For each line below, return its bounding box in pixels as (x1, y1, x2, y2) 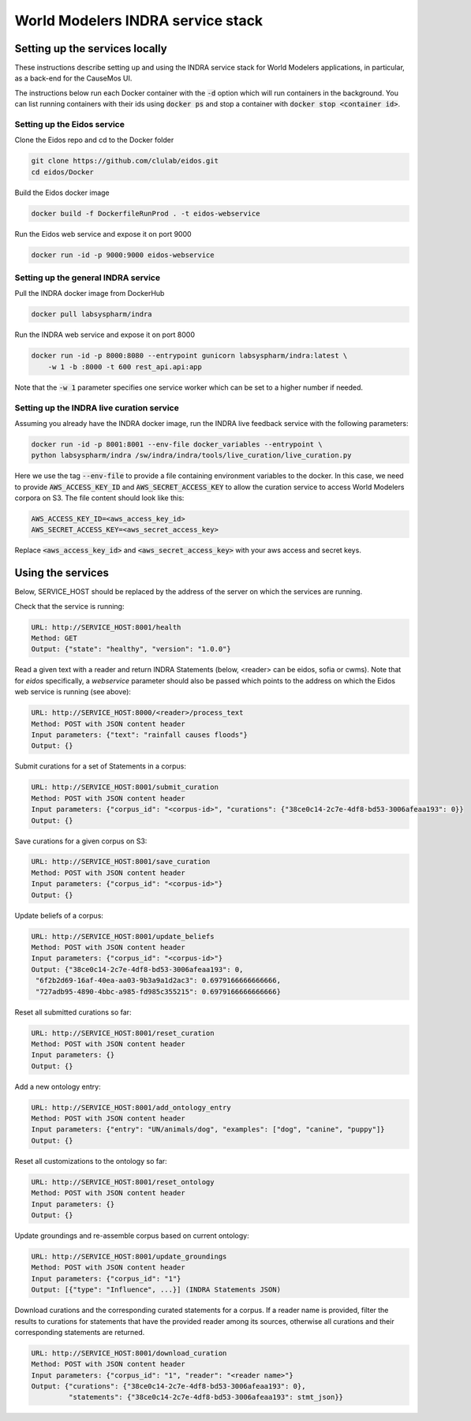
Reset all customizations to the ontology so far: (14, 1156, 167, 1165)
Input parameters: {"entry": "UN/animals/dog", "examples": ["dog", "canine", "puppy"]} (31, 1125, 386, 1134)
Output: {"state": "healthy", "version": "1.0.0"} (31, 645, 232, 654)
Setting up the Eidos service (14, 119, 125, 129)
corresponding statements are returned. (14, 1327, 145, 1337)
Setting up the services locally (14, 42, 167, 55)
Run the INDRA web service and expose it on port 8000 (14, 330, 195, 339)
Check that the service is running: (14, 601, 125, 611)
